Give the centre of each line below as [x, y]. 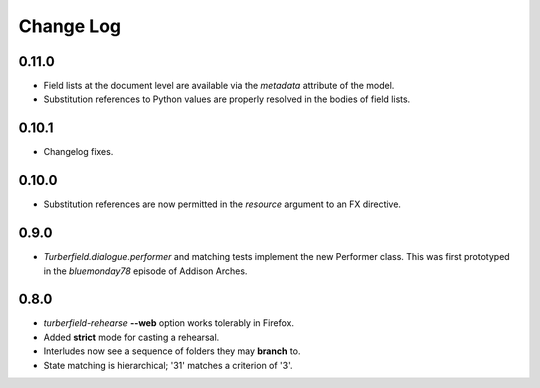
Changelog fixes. [78, 152]
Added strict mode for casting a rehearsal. [131, 337]
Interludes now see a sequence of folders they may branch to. [172, 351]
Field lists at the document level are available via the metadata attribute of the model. [219, 86]
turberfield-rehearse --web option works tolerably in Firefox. [169, 323]
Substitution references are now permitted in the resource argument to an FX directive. [222, 204]
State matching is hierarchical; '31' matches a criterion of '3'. [168, 365]
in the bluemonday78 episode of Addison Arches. [145, 271]
